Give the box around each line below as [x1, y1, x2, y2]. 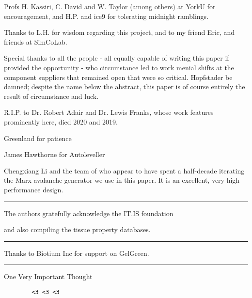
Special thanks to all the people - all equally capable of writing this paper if [4, 53, 229, 63]
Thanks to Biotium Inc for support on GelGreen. [4, 248, 149, 258]
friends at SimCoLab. [4, 36, 67, 47]
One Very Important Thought [4, 271, 93, 282]
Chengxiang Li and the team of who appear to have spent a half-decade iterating [4, 165, 245, 175]
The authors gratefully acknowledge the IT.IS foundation [4, 208, 173, 218]
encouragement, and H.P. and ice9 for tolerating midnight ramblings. [4, 11, 209, 21]
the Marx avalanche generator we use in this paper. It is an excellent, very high [4, 175, 240, 185]
